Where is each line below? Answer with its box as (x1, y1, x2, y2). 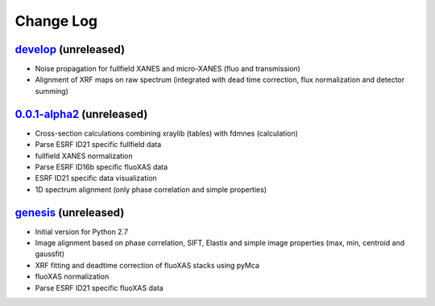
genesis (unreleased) (14, 206, 125, 219)
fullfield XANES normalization (35, 151, 133, 161)
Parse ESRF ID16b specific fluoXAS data (35, 161, 168, 172)
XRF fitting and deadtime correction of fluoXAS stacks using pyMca (35, 260, 259, 270)
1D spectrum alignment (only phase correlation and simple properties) (35, 185, 267, 194)
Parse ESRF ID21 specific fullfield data (35, 140, 162, 149)
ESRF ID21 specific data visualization (35, 173, 157, 183)
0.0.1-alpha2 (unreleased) (14, 107, 148, 120)
